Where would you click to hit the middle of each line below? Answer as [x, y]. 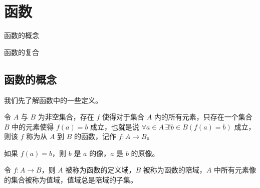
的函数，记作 [95, 136]
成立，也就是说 [115, 126]
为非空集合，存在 [66, 117]
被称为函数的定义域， [100, 170]
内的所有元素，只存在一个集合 [203, 117]
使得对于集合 [123, 117]
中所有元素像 [235, 170]
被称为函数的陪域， [175, 170]
